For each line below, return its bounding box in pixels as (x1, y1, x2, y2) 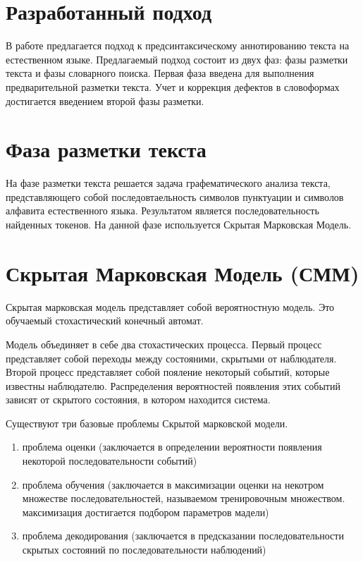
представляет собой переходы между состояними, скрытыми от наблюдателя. (6, 350, 337, 365)
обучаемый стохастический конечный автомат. (6, 313, 204, 328)
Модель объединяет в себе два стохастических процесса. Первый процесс (6, 336, 322, 351)
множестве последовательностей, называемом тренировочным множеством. (22, 491, 345, 506)
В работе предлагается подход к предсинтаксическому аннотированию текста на (6, 38, 350, 53)
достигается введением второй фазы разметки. (6, 93, 204, 108)
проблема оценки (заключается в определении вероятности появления (22, 439, 322, 454)
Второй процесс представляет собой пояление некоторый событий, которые (6, 365, 330, 379)
